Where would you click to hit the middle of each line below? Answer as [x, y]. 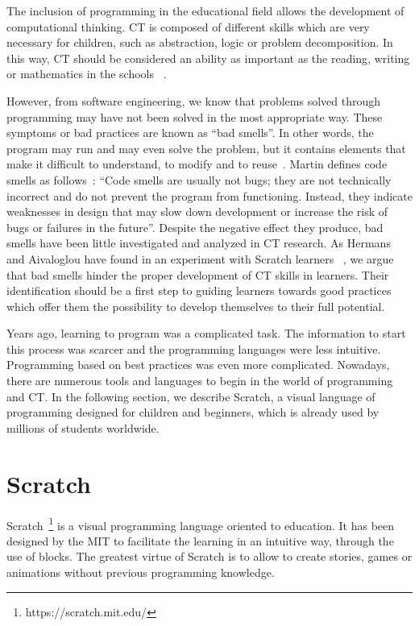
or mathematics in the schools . [87, 74]
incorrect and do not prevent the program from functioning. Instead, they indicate [209, 195]
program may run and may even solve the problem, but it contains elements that [206, 148]
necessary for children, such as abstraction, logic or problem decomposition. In [200, 42]
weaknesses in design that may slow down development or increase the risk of [197, 211]
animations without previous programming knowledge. [141, 572]
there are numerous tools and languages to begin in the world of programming [200, 381]
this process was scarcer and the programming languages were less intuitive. [194, 348]
